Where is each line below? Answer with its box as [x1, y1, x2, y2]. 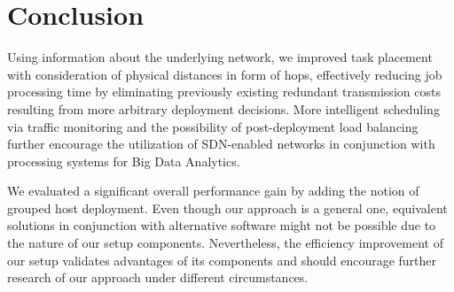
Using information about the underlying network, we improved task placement [7, 48, 433, 66]
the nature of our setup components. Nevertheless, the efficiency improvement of [7, 234, 443, 252]
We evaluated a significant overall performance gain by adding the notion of [7, 181, 419, 200]
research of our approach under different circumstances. [7, 268, 309, 287]
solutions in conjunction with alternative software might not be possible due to [7, 216, 436, 234]
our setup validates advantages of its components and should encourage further [7, 250, 437, 269]
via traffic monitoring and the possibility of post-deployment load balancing [7, 117, 419, 135]
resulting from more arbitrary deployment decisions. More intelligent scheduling [7, 99, 440, 118]
